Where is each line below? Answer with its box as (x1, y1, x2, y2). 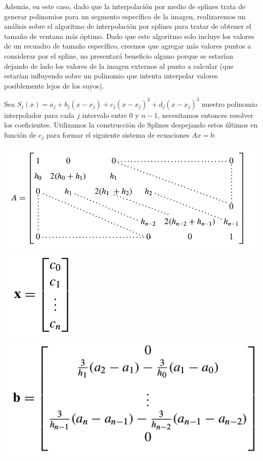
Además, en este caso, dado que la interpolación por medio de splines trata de (4, 1, 246, 11)
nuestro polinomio (202, 98, 257, 109)
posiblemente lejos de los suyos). (4, 80, 104, 91)
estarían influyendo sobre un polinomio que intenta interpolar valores (4, 70, 218, 81)
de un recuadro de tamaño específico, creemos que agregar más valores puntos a (4, 40, 251, 51)
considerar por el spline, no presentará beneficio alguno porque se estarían (4, 50, 233, 61)
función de (4, 130, 36, 140)
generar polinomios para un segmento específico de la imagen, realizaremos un (4, 11, 246, 21)
